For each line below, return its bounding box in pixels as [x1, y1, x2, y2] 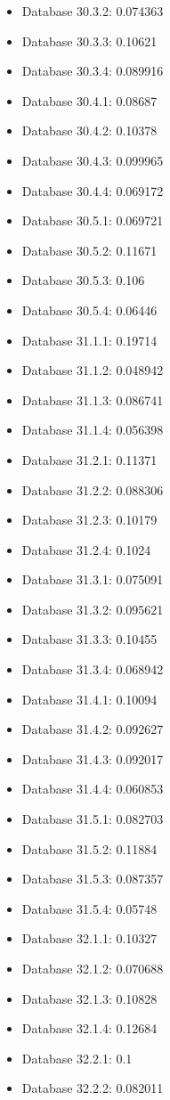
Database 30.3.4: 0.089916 [21, 61, 164, 80]
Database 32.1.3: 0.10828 [21, 989, 158, 1007]
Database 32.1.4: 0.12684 [21, 1019, 158, 1038]
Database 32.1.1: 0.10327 [21, 929, 158, 948]
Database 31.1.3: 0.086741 [21, 390, 164, 409]
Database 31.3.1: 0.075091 [21, 570, 164, 589]
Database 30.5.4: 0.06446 [21, 300, 158, 319]
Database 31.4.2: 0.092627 [21, 720, 164, 738]
